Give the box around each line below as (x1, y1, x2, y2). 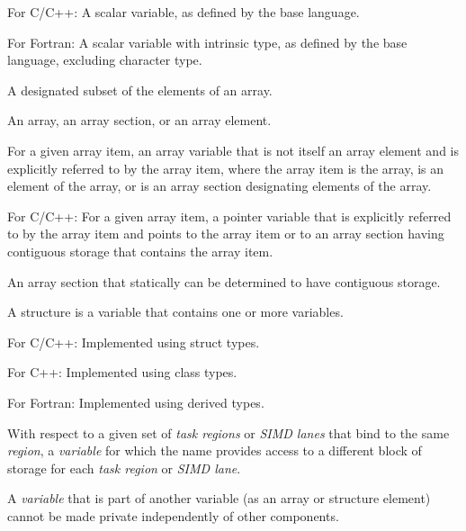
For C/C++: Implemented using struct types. (7, 332, 260, 351)
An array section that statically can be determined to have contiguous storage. (7, 272, 441, 291)
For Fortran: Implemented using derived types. (7, 392, 264, 411)
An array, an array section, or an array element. (7, 111, 272, 130)
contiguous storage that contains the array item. (7, 241, 273, 260)
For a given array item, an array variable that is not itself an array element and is (7, 140, 460, 159)
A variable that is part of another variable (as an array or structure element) (7, 489, 431, 508)
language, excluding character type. (7, 50, 202, 69)
